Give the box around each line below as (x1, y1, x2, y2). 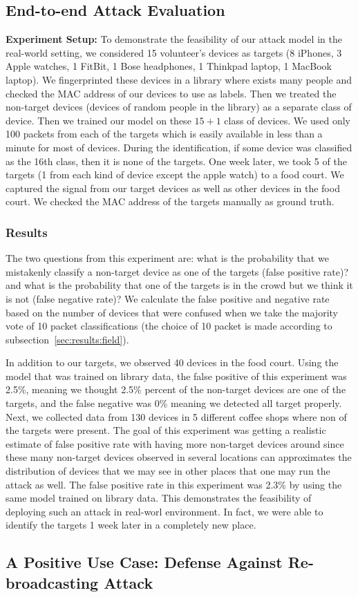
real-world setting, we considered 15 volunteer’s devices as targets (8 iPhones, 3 (6, 45, 342, 59)
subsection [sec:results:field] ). (6, 332, 129, 346)
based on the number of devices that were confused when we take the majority (6, 305, 338, 319)
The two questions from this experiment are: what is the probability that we (6, 251, 329, 265)
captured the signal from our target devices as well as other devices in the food (6, 180, 340, 195)
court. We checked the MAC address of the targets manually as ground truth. (6, 194, 335, 209)
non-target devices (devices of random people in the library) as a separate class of (6, 99, 352, 114)
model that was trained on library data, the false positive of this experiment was (6, 368, 347, 383)
